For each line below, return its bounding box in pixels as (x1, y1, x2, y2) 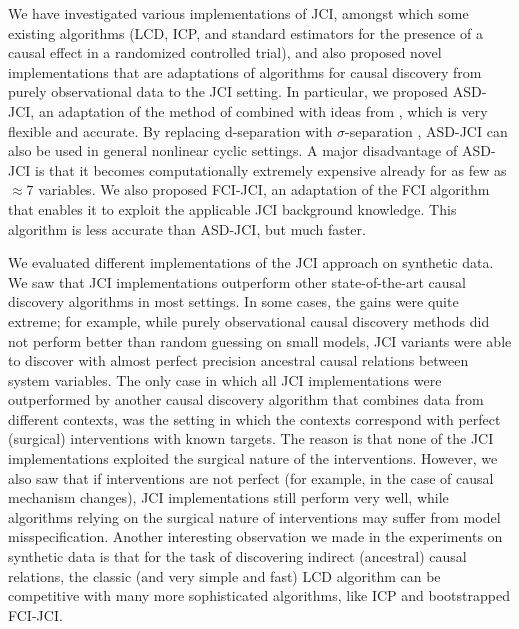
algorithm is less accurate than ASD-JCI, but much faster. (8, 218, 366, 239)
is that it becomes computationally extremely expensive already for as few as (35, 159, 507, 180)
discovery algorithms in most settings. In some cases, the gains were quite (8, 291, 459, 312)
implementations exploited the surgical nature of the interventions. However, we (8, 448, 498, 469)
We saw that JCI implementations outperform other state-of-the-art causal (8, 271, 466, 292)
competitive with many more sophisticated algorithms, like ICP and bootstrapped (8, 585, 510, 606)
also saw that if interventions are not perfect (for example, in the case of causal (8, 467, 494, 488)
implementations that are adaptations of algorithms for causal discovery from (8, 61, 482, 82)
